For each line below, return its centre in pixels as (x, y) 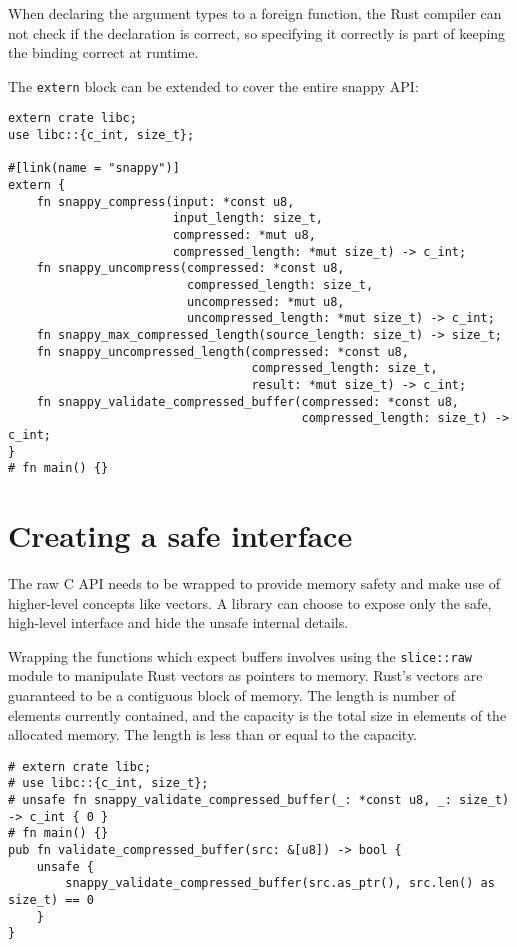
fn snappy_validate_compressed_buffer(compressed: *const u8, (248, 401)
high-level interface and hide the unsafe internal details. (178, 622)
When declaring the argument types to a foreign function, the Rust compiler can (255, 13)
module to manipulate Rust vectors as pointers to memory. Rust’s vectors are (245, 675)
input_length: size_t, (247, 218)
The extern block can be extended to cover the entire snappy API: (213, 85)
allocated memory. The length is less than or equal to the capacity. (213, 734)
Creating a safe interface (180, 535)
